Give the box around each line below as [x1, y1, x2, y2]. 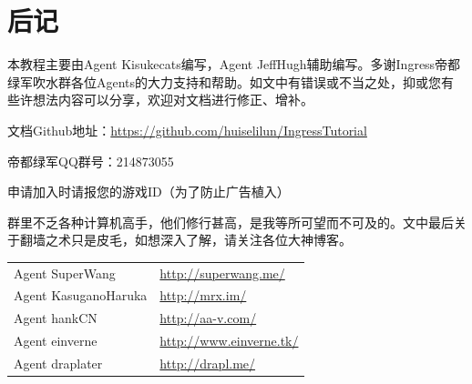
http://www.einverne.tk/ [159, 331, 299, 350]
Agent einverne [14, 331, 97, 350]
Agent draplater [14, 354, 103, 372]
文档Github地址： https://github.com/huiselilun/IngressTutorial [7, 120, 367, 139]
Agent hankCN [14, 308, 97, 328]
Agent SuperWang [14, 263, 116, 282]
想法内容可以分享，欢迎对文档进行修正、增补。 [32, 90, 313, 109]
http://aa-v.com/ [159, 308, 257, 328]
